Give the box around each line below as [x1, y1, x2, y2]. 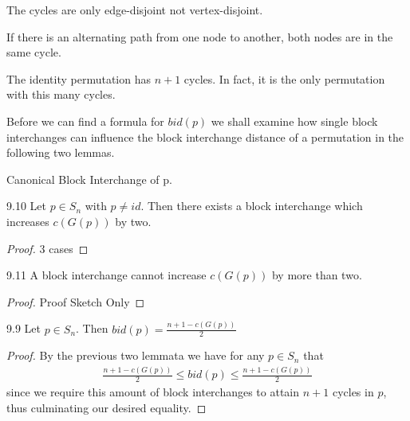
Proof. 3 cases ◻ [6, 240, 89, 256]
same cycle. [6, 44, 61, 60]
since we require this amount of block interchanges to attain [6, 384, 300, 400]
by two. [115, 212, 152, 229]
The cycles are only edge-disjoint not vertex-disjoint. [6, 2, 263, 18]
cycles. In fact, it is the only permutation [183, 70, 385, 87]
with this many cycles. [6, 86, 116, 103]
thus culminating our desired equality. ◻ [6, 399, 207, 415]
